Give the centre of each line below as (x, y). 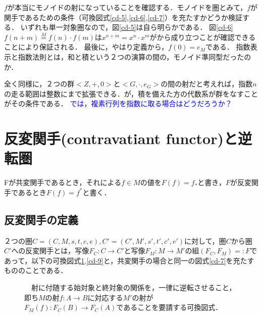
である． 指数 (228, 47)
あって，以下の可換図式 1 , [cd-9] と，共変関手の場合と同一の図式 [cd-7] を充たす (129, 260)
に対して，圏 (205, 240)
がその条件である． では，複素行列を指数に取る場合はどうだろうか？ (118, 103)
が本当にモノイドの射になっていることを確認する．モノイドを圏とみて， (127, 7)
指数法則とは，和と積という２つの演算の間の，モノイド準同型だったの (135, 56)
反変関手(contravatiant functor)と (121, 138)
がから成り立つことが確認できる (203, 37)
